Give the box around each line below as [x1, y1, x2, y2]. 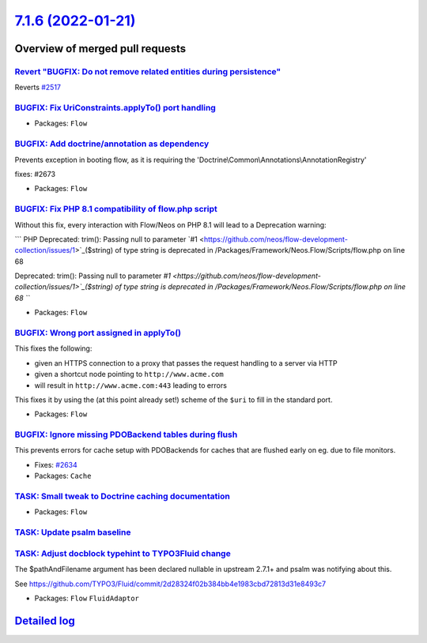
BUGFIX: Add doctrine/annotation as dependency [14, 138, 210, 149]
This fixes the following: [14, 344, 93, 353]
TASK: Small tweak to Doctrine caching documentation [14, 491, 231, 502]
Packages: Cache [34, 471, 92, 481]
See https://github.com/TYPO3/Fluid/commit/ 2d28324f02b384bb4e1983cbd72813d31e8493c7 [14, 579, 327, 588]
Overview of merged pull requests [14, 42, 187, 55]
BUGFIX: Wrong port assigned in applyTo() [14, 328, 182, 339]
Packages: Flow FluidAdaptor [34, 593, 140, 603]
